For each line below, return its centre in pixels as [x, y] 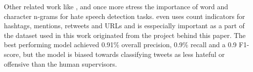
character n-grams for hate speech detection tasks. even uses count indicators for [125, 16]
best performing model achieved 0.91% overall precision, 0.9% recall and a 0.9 [120, 45]
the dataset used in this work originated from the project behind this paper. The [125, 35]
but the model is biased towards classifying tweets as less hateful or [124, 54]
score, [12, 54]
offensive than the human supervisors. [61, 63]
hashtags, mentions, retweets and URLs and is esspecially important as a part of [124, 26]
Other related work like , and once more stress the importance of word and [116, 6]
